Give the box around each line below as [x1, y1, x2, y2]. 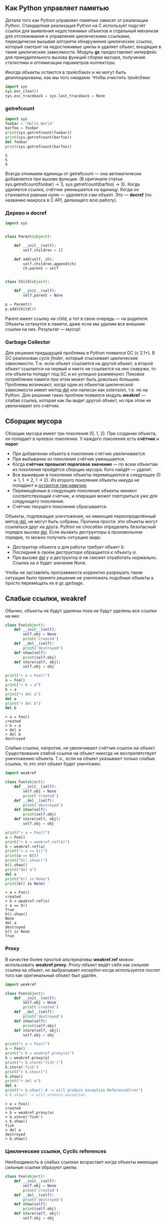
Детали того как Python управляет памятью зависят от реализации [5, 17, 149, 23]
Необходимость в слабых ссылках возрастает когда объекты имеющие [5, 1159, 159, 1165]
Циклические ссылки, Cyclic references [5, 1147, 107, 1154]
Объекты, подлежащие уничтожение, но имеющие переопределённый [5, 513, 156, 519]
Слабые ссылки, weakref [5, 594, 87, 603]
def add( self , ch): [14, 256, 55, 262]
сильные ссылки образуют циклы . [5, 1164, 78, 1170]
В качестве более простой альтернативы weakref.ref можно [5, 956, 134, 962]
